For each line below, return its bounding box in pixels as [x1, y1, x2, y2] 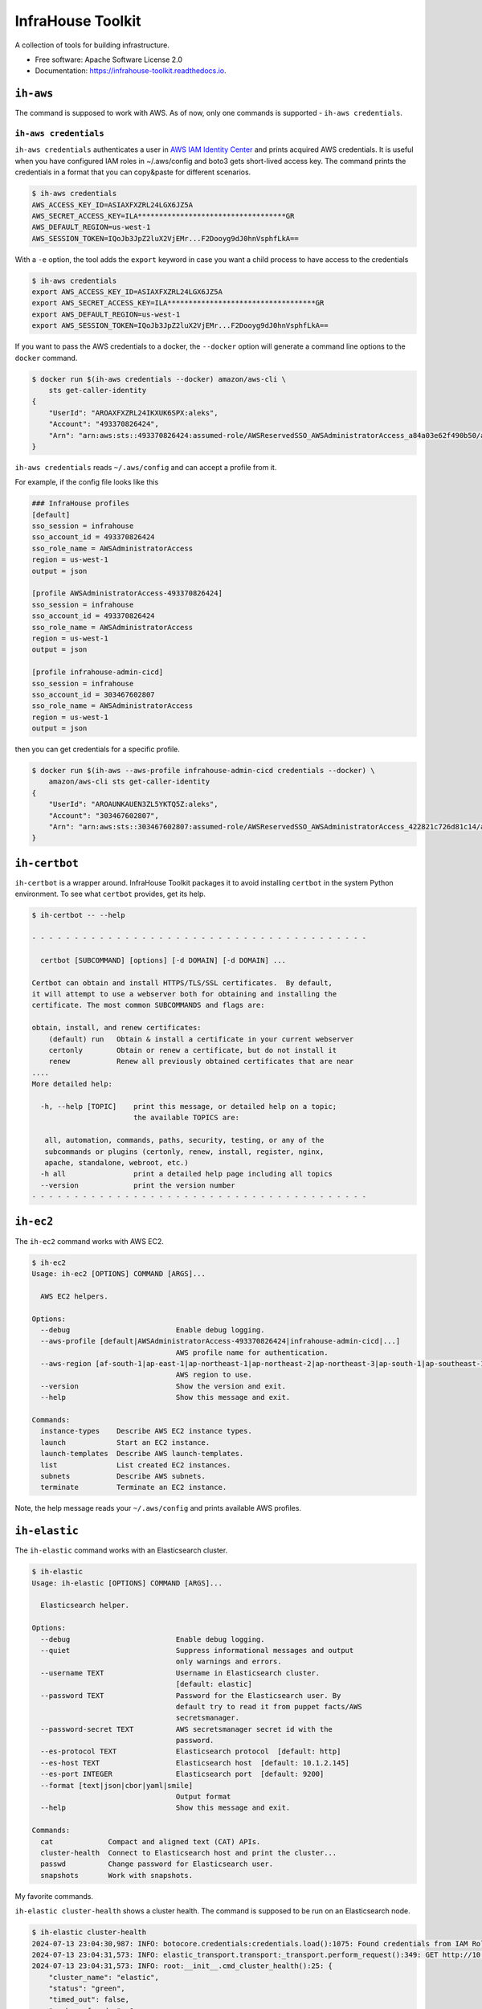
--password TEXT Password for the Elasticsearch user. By [40, 1691, 341, 1700]
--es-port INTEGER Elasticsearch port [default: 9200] [40, 1770, 325, 1779]
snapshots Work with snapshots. [40, 1871, 193, 1880]
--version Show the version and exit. [40, 1381, 287, 1390]
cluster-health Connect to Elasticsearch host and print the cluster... [40, 1848, 337, 1857]
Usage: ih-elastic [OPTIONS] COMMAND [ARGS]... [31, 1578, 223, 1587]
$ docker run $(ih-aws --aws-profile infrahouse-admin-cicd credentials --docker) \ [31, 766, 375, 775]
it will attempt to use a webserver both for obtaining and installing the [31, 989, 337, 999]
